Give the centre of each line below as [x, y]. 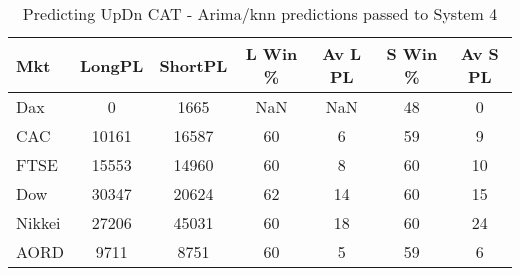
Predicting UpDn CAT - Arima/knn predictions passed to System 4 [260, 13]
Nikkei [38, 222]
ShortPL [193, 65]
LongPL [112, 65]
